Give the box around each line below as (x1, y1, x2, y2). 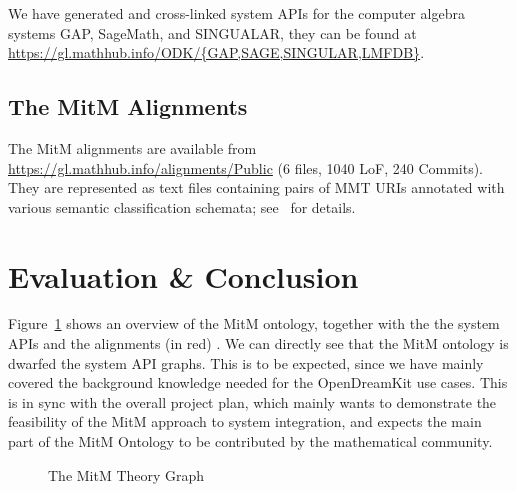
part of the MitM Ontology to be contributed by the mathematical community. (8, 431, 493, 452)
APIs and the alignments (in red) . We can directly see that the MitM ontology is (8, 333, 509, 354)
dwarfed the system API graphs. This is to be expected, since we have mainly (8, 352, 484, 373)
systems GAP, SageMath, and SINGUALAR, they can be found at (8, 22, 417, 43)
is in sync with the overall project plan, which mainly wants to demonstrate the (8, 391, 497, 412)
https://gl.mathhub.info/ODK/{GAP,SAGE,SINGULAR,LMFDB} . (8, 42, 425, 63)
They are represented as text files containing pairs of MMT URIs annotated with (8, 177, 505, 198)
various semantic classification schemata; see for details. (8, 196, 356, 217)
